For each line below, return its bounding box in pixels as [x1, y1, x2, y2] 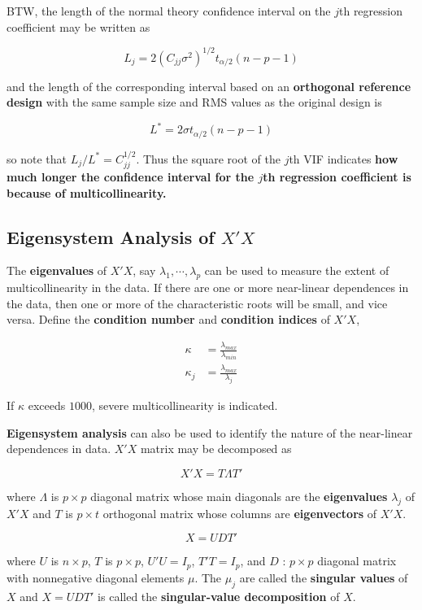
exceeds [28, 397, 66, 414]
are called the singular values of [239, 569, 408, 586]
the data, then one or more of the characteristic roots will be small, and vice [7, 294, 388, 312]
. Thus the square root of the [136, 150, 281, 167]
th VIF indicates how [289, 150, 398, 167]
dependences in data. [7, 440, 111, 457]
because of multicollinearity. [7, 184, 167, 201]
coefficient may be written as [7, 18, 150, 35]
